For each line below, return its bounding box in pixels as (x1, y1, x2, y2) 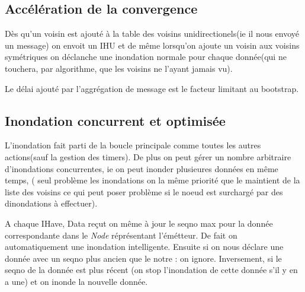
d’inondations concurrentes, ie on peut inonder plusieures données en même (5, 162, 278, 174)
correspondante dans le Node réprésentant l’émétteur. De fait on (5, 228, 237, 241)
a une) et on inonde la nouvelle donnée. (5, 275, 148, 287)
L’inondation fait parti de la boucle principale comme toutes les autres (5, 139, 261, 151)
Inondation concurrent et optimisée (5, 111, 226, 129)
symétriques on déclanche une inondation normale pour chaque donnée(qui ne (5, 50, 287, 63)
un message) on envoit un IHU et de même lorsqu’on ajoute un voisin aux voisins (5, 39, 300, 51)
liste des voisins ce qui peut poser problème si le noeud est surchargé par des (5, 185, 283, 198)
